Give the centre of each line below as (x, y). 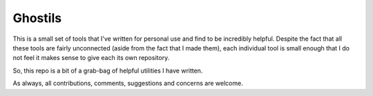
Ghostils (37, 18)
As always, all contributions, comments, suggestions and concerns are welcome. (128, 84)
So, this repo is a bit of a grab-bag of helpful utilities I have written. (108, 70)
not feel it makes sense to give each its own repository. (91, 58)
